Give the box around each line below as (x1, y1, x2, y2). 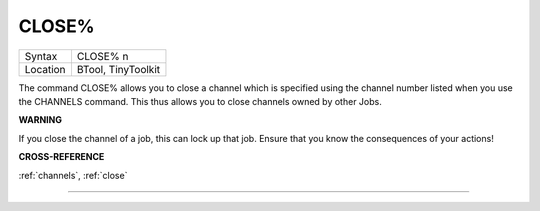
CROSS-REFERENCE (18, 151, 105, 163)
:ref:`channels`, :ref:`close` (18, 169, 128, 181)
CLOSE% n (76, 49, 129, 63)
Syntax (24, 49, 58, 63)
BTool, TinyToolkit (76, 62, 160, 76)
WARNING (18, 114, 62, 126)
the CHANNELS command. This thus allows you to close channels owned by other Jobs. (18, 95, 382, 107)
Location (24, 62, 66, 76)
